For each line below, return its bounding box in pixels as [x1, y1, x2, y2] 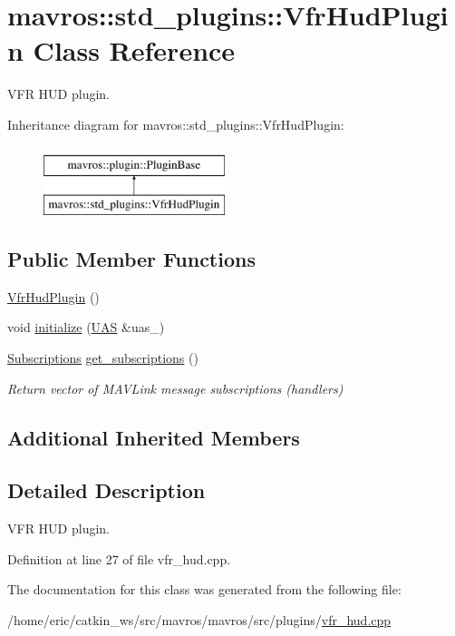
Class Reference [33, 32, 236, 69]
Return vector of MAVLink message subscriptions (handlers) [7, 378, 344, 397]
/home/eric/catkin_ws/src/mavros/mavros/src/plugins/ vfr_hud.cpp [7, 611, 392, 630]
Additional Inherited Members [7, 423, 300, 451]
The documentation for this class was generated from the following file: [7, 580, 402, 599]
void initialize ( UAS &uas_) [7, 318, 165, 337]
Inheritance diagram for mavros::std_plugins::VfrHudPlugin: [7, 114, 344, 133]
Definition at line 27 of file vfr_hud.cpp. [7, 549, 231, 568]
